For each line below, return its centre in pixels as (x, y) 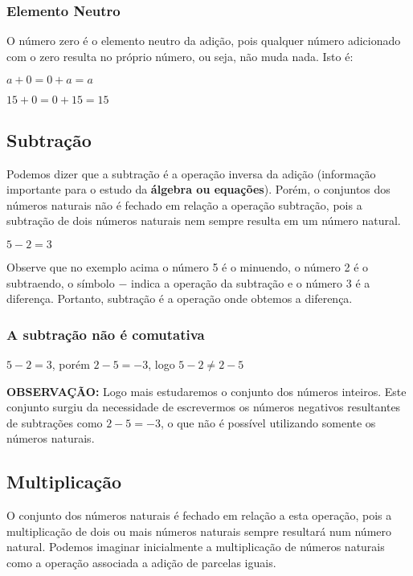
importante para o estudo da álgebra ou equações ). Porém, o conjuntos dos (198, 189)
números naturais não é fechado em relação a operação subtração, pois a (184, 204)
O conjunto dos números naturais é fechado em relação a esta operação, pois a (199, 515)
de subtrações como (55, 422)
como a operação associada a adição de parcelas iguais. (141, 562)
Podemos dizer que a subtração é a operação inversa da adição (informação (191, 173)
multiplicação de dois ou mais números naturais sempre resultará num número (199, 531)
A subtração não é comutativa (106, 334)
